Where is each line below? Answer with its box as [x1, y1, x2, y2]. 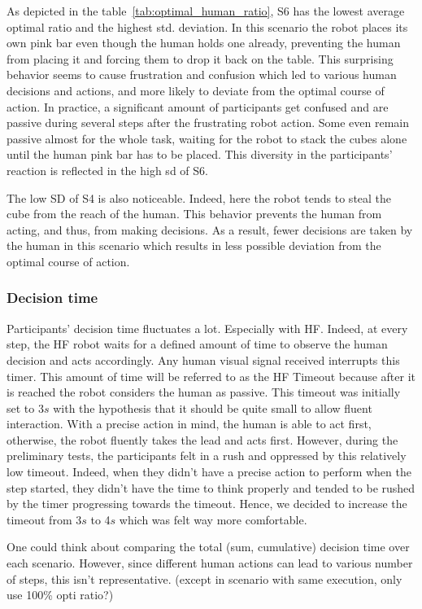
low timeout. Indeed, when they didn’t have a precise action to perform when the [7, 463, 411, 480]
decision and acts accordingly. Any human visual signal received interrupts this [7, 351, 400, 368]
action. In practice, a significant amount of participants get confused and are [7, 98, 389, 115]
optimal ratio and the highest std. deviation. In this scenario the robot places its [7, 18, 408, 35]
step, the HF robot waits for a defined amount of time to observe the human [7, 335, 388, 353]
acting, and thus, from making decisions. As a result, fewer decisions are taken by [7, 221, 413, 238]
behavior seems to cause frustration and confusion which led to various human [7, 66, 397, 83]
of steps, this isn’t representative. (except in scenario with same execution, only [7, 570, 402, 587]
